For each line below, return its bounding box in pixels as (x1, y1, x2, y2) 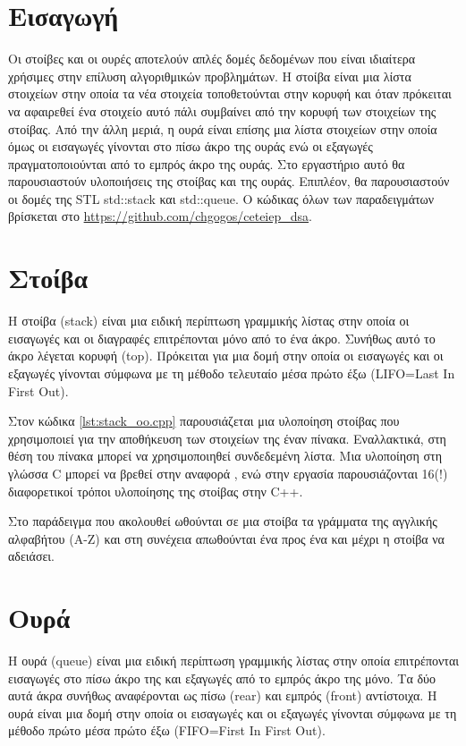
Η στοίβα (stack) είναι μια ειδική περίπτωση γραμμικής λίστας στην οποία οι (8, 311, 410, 330)
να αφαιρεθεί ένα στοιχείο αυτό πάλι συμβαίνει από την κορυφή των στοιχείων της (8, 101, 436, 120)
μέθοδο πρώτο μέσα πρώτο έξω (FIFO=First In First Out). (8, 721, 326, 740)
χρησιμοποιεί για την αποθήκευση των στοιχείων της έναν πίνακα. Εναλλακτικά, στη (8, 428, 446, 447)
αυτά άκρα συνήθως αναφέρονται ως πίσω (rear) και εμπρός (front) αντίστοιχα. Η (8, 686, 437, 705)
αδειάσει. (8, 547, 55, 565)
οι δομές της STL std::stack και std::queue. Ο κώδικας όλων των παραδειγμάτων (8, 189, 435, 208)
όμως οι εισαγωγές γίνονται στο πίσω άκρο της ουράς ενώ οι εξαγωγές (8, 137, 373, 156)
